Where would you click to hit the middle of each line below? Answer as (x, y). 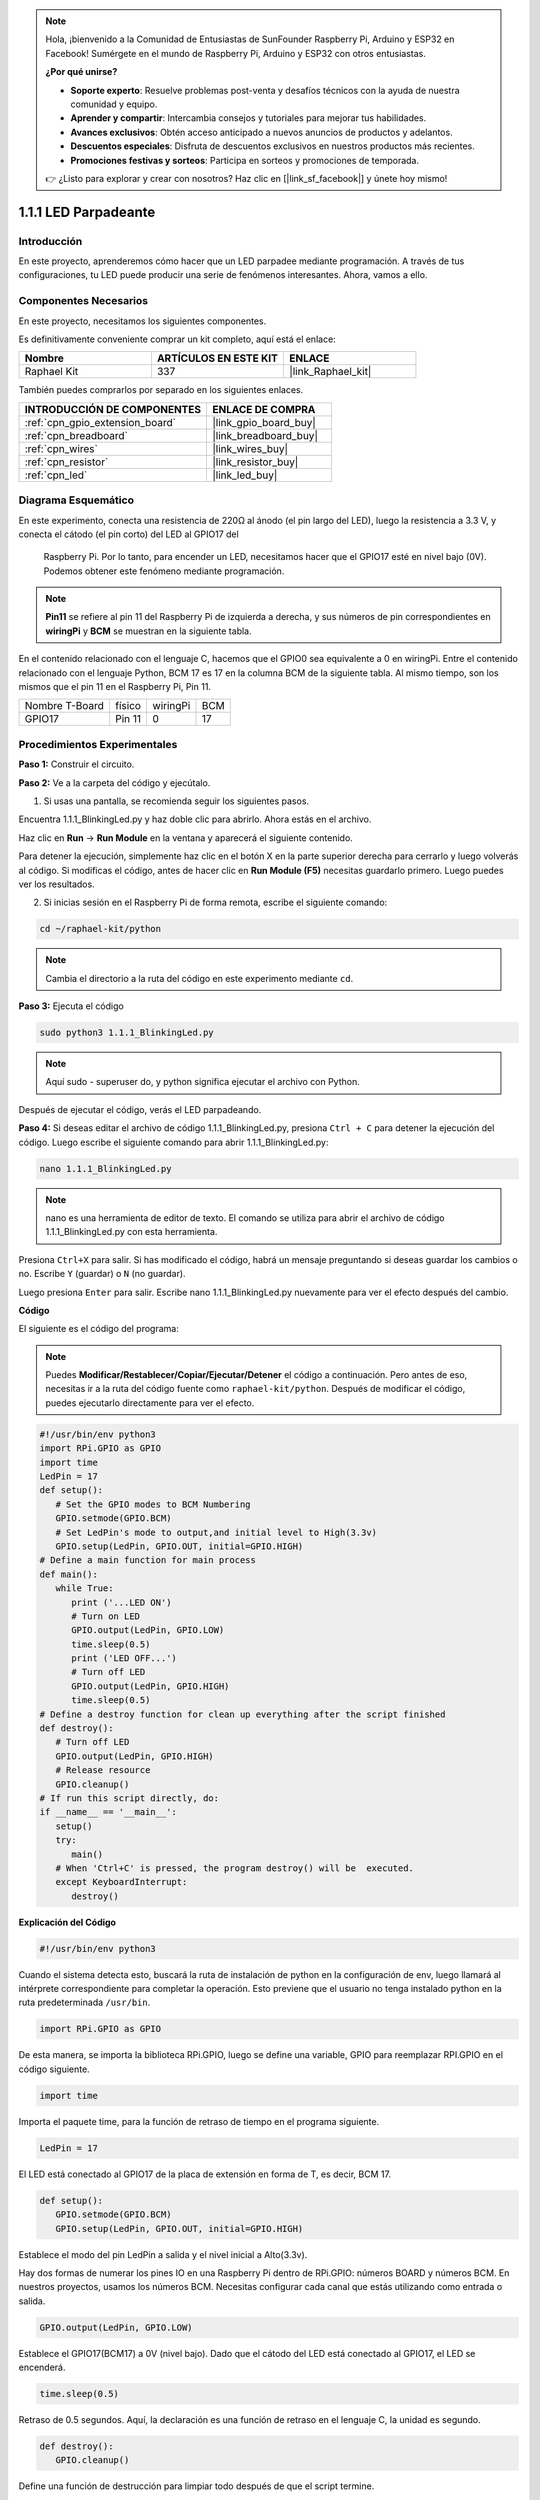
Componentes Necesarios (83, 301)
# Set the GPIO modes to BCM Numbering (153, 1504)
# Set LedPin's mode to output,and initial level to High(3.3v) (216, 1532)
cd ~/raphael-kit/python (100, 929)
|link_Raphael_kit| (330, 372)
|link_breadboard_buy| (265, 435)
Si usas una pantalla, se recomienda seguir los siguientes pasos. (176, 801)
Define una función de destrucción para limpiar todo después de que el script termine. (196, 2486)
